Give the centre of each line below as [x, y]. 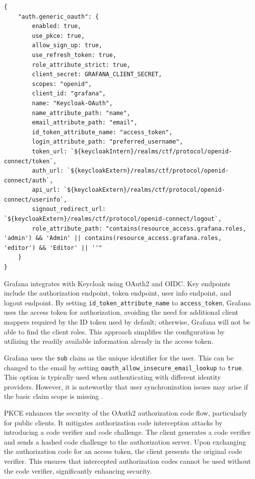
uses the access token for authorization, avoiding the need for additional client [121, 312]
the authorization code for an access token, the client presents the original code [123, 451]
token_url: [50, 151]
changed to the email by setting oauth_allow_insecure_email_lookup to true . [124, 367]
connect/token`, [30, 161]
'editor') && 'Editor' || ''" [53, 248]
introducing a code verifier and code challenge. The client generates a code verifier [127, 432]
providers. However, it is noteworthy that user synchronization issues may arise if [126, 386]
